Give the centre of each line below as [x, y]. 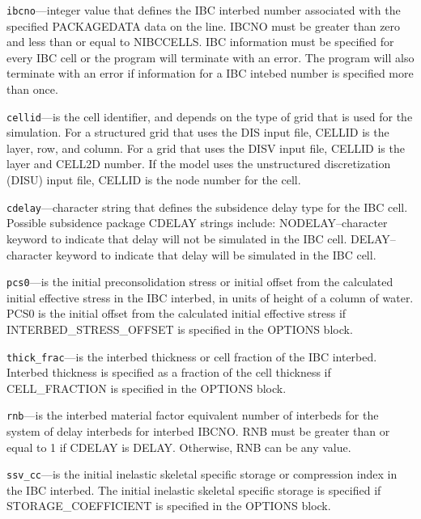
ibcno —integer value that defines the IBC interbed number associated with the [204, 10]
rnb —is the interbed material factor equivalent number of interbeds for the [193, 415]
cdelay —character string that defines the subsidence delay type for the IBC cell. [207, 207]
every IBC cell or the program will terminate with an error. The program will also [210, 57]
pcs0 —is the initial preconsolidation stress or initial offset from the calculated [200, 282]
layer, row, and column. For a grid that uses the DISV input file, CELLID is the [206, 148]
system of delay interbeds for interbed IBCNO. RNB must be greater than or [198, 431]
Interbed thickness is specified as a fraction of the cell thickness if [169, 372]
